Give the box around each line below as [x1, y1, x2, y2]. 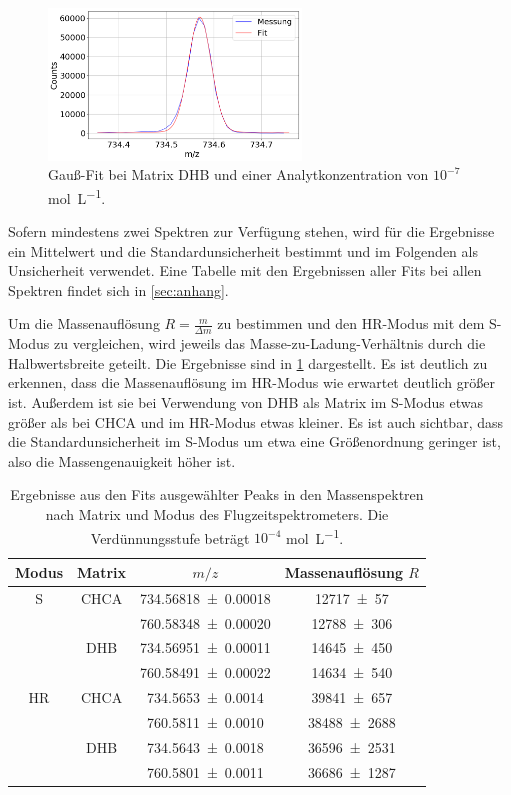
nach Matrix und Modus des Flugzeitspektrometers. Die [45, 504, 389, 525]
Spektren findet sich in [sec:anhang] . [8, 279, 229, 300]
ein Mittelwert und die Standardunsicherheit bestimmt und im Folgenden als [8, 240, 478, 261]
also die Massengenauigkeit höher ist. [8, 450, 236, 471]
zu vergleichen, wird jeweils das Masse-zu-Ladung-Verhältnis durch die [53, 333, 486, 354]
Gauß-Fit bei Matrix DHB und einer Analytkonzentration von [48, 164, 429, 185]
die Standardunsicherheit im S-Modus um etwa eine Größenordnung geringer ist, [8, 431, 501, 452]
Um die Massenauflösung [8, 313, 160, 334]
